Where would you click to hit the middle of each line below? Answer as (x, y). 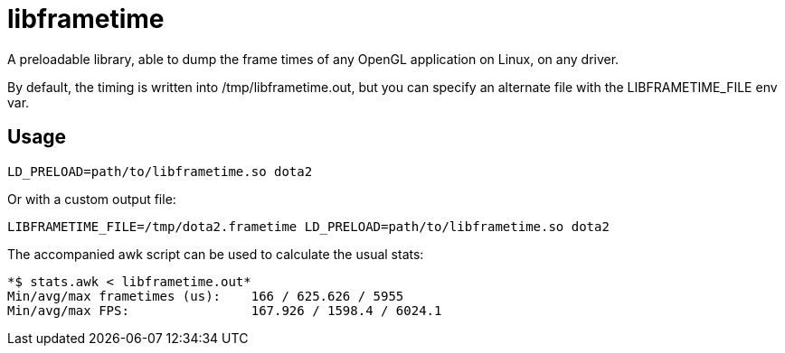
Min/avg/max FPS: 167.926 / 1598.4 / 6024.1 (225, 310)
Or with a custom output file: (92, 199)
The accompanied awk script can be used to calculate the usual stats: (216, 254)
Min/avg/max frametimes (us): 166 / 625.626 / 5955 (206, 296)
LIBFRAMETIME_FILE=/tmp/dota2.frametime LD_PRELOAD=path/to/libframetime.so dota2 (308, 226)
